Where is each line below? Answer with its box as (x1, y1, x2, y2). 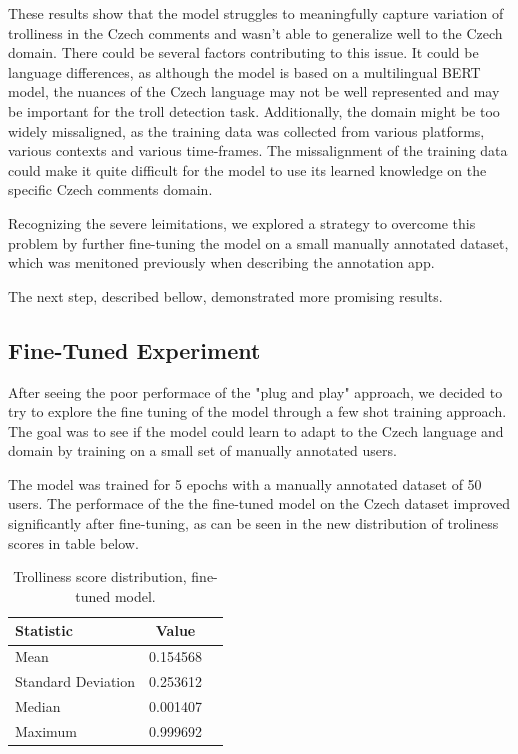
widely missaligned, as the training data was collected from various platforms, (8, 120, 485, 141)
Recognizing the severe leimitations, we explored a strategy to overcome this (8, 212, 476, 233)
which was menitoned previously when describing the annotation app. (8, 252, 435, 273)
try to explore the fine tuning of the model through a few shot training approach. (8, 401, 507, 422)
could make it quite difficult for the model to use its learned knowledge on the (8, 159, 487, 180)
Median (15, 695, 61, 716)
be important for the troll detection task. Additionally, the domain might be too (8, 100, 500, 121)
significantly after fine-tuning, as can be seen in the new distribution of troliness (8, 513, 499, 534)
